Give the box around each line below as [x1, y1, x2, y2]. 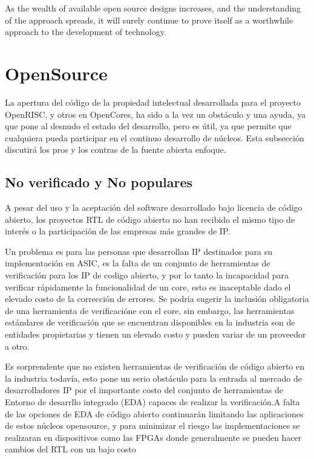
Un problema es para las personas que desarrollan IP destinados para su [5, 245, 273, 257]
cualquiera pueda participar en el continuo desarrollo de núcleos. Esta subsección [5, 131, 304, 144]
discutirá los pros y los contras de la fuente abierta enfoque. [5, 143, 226, 156]
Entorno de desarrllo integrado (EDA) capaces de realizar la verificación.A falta [5, 395, 300, 408]
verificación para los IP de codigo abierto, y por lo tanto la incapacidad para [5, 269, 289, 281]
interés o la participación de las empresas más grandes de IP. [5, 225, 231, 237]
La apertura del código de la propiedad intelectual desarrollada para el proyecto [5, 95, 301, 108]
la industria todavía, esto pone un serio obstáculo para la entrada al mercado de [5, 371, 302, 384]
